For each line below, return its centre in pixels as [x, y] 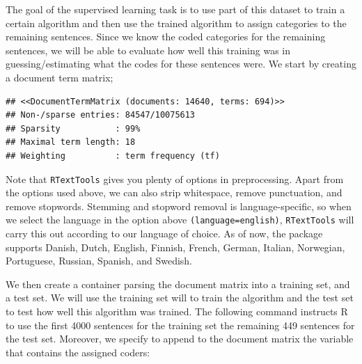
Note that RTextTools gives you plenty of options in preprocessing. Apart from [175, 179]
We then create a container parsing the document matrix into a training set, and [178, 284]
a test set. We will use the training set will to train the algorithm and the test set [180, 298]
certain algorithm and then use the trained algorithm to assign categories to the [176, 23]
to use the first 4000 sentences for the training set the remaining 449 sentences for [180, 325]
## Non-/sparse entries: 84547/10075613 [101, 115]
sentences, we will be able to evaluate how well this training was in [148, 50]
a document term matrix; [60, 77]
